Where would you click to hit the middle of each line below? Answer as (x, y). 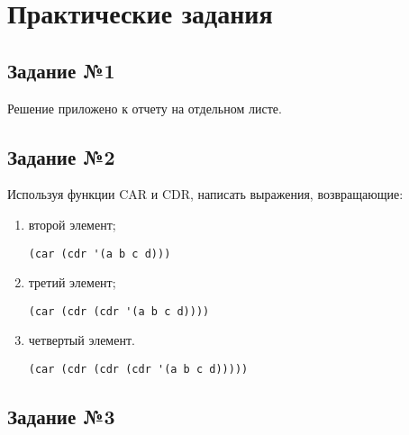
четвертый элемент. (82, 340)
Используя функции (61, 194)
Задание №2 (61, 156)
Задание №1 (61, 70)
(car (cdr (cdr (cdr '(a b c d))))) (138, 370)
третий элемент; (72, 282)
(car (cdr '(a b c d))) (100, 254)
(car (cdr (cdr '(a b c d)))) (119, 311)
